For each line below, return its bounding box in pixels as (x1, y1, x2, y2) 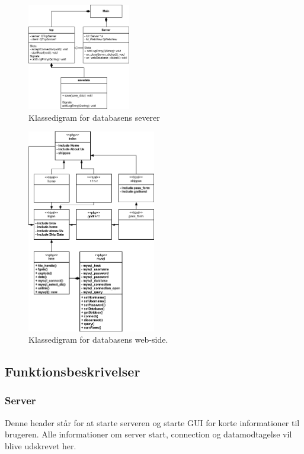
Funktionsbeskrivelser (5, 362, 140, 381)
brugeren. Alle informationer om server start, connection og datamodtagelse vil (5, 428, 292, 440)
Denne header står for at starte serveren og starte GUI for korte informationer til (5, 416, 300, 429)
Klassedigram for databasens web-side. (28, 333, 168, 346)
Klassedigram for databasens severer (28, 111, 160, 123)
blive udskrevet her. (5, 439, 76, 452)
